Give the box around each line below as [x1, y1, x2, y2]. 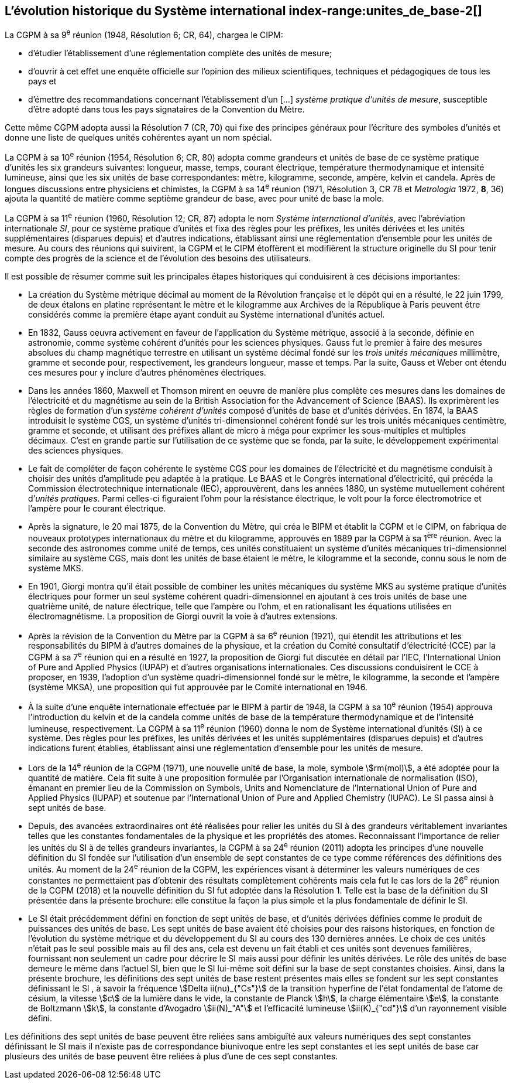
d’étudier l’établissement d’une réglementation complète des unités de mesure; [28, 48, 332, 59]
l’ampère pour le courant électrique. [28, 503, 166, 514]
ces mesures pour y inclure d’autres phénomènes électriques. [28, 367, 266, 378]
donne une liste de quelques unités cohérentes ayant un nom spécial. [5, 132, 272, 143]
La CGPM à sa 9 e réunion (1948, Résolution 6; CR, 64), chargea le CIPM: [5, 28, 283, 40]
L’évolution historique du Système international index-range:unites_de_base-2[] [5, 4, 482, 18]
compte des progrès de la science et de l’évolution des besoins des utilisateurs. [5, 253, 311, 264]
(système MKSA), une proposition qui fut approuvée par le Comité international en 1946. [28, 682, 367, 693]
